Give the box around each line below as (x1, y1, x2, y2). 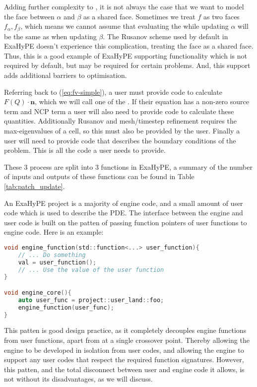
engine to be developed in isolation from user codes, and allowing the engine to (4, 344, 244, 355)
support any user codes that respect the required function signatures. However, (4, 354, 244, 365)
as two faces (203, 11, 240, 21)
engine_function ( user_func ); (18, 304, 114, 311)
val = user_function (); (18, 258, 97, 266)
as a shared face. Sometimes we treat (83, 11, 195, 21)
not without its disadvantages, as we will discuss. (4, 374, 153, 384)
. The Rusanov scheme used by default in (103, 31, 228, 41)
